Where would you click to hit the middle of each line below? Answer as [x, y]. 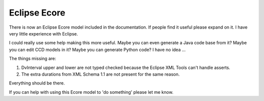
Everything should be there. [37, 83]
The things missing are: [33, 59]
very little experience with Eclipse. [44, 34]
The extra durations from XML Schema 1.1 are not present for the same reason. [100, 74]
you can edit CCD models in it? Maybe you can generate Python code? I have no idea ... [97, 50]
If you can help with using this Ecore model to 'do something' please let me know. [91, 92]
